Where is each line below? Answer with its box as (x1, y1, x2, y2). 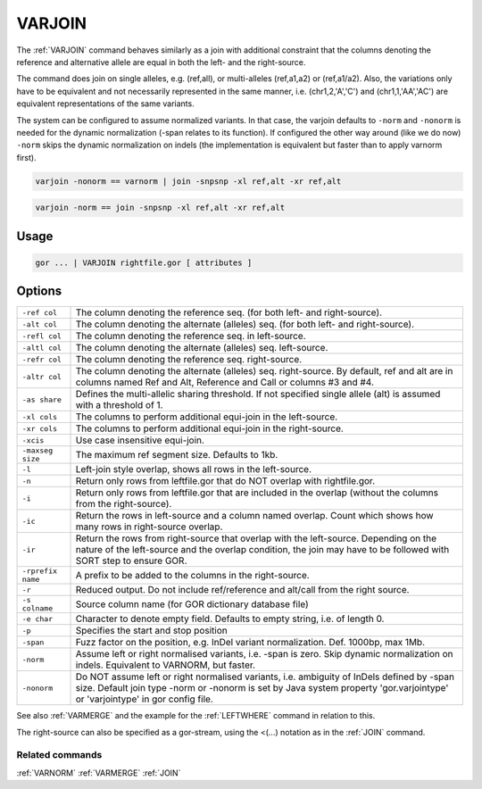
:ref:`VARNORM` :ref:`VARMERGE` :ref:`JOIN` (16, 768, 181, 778)
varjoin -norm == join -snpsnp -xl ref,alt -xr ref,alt (35, 203, 286, 213)
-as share (21, 394, 62, 404)
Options (16, 284, 62, 299)
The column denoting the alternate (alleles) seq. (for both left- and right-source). (75, 318, 415, 330)
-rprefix (21, 567, 58, 576)
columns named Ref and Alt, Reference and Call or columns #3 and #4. (75, 376, 375, 388)
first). (16, 152, 37, 162)
